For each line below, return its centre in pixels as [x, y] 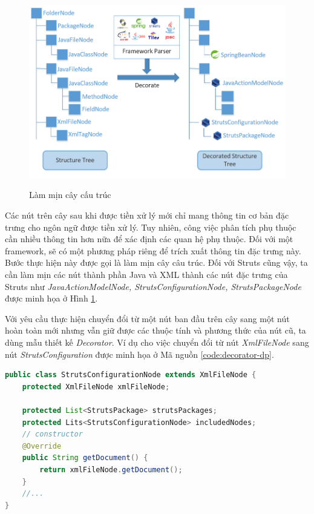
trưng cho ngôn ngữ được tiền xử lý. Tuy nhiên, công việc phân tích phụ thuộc [151, 227]
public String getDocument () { [85, 458]
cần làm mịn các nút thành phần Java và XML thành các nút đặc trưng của [146, 275]
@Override [42, 446]
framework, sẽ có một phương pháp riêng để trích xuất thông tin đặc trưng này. [153, 250]
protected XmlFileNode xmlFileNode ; [96, 387]
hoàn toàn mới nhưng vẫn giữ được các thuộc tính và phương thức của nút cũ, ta [155, 330]
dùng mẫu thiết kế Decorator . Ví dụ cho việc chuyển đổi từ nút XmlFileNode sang [157, 342]
